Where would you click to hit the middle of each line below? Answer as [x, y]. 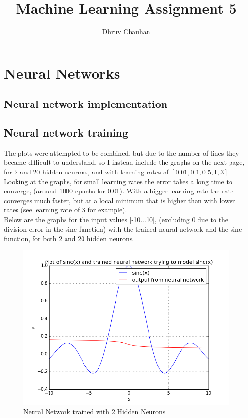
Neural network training [66, 132]
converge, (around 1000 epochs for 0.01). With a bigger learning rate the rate [119, 191]
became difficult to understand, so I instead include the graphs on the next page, [124, 162]
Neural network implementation [86, 104]
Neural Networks [62, 73]
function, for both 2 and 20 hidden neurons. [69, 238]
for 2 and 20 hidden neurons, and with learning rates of [86, 172]
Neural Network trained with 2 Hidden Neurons [94, 411]
